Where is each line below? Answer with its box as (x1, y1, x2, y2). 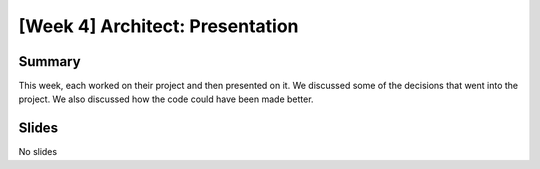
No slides (18, 146, 58, 158)
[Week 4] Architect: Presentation (18, 15, 299, 37)
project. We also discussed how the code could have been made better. (18, 93, 314, 105)
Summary (18, 53, 81, 70)
